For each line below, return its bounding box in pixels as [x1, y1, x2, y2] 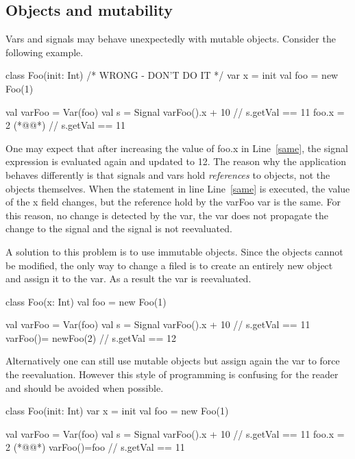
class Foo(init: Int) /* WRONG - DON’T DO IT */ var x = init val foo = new [5, 68, 339, 82]
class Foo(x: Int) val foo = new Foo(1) [5, 294, 167, 308]
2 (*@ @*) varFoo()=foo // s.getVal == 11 [5, 440, 185, 454]
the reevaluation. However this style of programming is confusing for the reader [5, 367, 339, 382]
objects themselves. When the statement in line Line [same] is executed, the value [5, 181, 350, 195]
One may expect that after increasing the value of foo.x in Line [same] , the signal [5, 140, 348, 155]
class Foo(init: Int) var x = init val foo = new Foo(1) [5, 404, 229, 418]
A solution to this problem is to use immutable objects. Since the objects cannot [5, 244, 343, 258]
